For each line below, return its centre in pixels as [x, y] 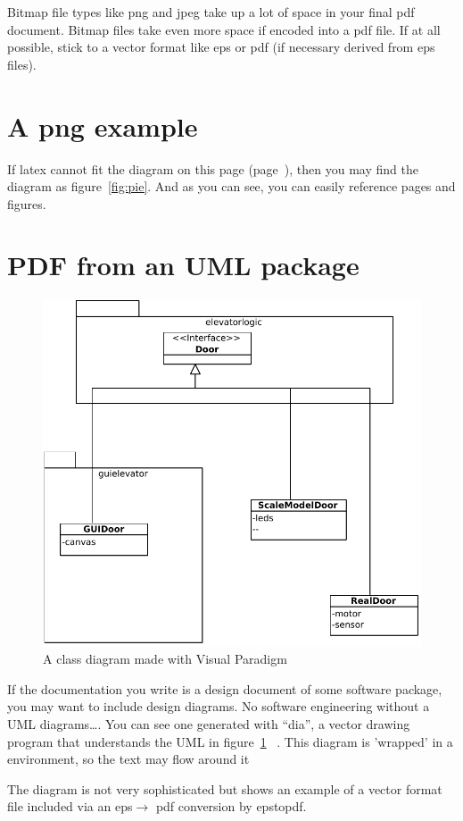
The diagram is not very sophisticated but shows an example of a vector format [225, 788]
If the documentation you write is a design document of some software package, [225, 688]
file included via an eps [70, 806]
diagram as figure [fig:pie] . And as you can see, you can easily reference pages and [231, 186]
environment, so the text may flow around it [128, 759]
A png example [103, 126]
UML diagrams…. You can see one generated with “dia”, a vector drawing [209, 724]
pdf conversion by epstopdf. [231, 806]
